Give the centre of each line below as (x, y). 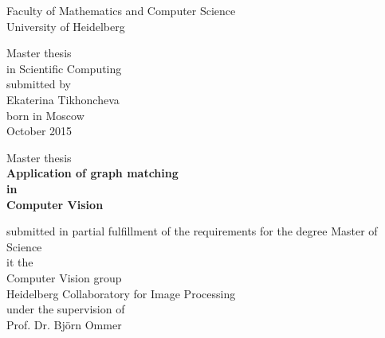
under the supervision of (66, 309)
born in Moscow (45, 115)
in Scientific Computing (64, 68)
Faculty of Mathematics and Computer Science (121, 10)
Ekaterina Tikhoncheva (63, 99)
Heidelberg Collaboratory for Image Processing (121, 293)
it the (20, 262)
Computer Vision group (64, 277)
